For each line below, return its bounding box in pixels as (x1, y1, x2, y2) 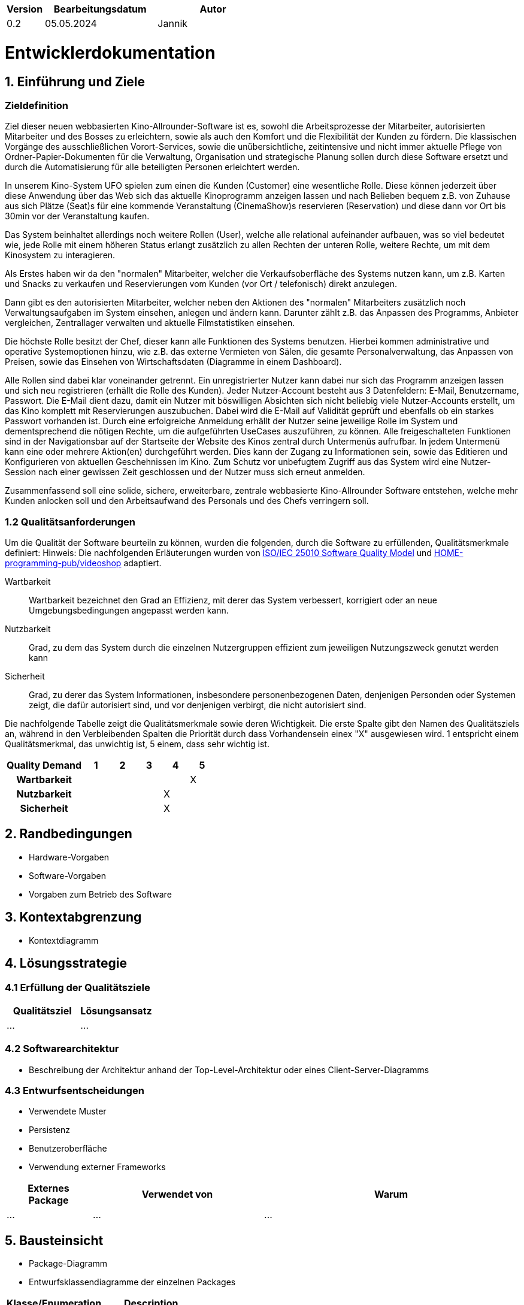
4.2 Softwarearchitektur (5, 1043, 119, 1055)
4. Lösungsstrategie (5, 956, 127, 971)
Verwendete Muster (29, 1106, 107, 1117)
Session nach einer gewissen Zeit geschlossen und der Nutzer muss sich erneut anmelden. (5, 467, 365, 478)
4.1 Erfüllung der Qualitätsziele (5, 981, 150, 993)
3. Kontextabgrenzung (5, 910, 142, 925)
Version (7, 3, 43, 15)
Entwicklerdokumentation (5, 42, 216, 63)
